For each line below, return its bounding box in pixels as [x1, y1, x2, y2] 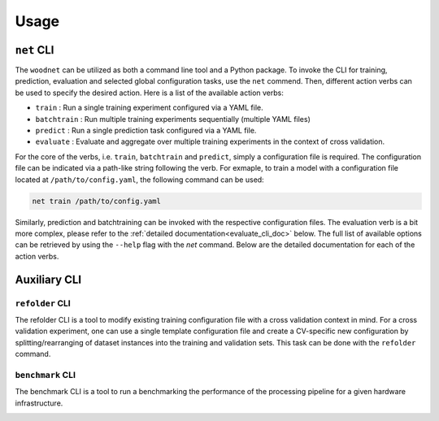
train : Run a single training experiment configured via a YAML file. [35, 102, 263, 113]
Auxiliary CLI [15, 272, 81, 286]
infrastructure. [15, 398, 63, 408]
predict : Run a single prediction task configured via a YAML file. [35, 126, 257, 136]
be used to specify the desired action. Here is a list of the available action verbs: [15, 88, 285, 98]
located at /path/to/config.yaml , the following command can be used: [15, 175, 264, 184]
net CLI [15, 43, 54, 57]
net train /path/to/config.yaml [32, 196, 162, 206]
